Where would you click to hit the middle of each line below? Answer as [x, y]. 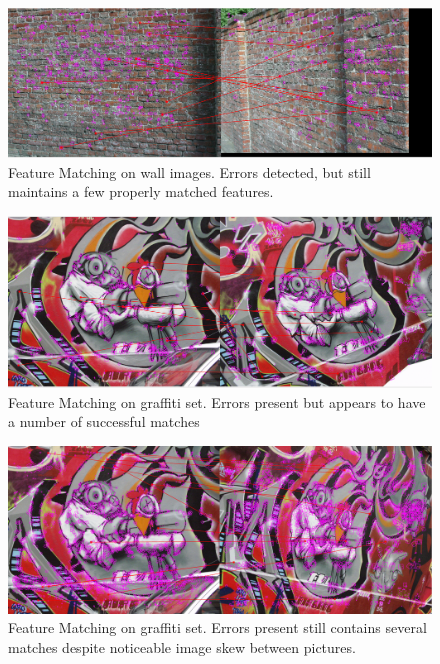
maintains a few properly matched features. [141, 191]
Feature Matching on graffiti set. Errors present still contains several [217, 627]
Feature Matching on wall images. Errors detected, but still [189, 171]
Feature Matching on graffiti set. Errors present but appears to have [217, 401]
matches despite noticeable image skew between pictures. [182, 646]
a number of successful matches [104, 421]
